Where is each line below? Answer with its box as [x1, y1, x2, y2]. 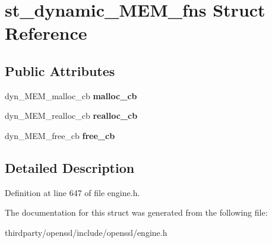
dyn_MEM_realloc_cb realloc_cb [5, 109, 138, 122]
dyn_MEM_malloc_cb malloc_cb [5, 89, 137, 102]
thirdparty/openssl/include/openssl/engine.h [5, 226, 167, 238]
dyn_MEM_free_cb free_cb [5, 129, 115, 141]
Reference [5, 21, 87, 45]
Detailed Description [5, 158, 135, 176]
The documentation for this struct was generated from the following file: [5, 206, 268, 219]
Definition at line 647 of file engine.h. [5, 186, 140, 198]
